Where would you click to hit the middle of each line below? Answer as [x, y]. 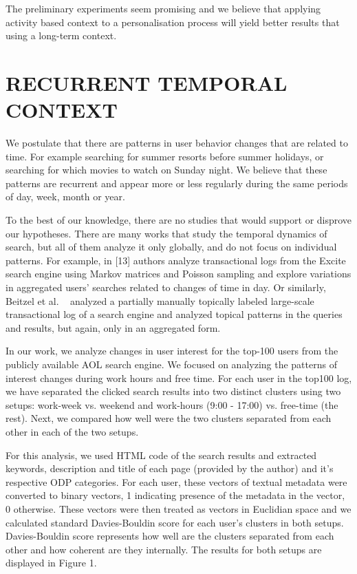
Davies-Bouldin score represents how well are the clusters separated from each [170, 536]
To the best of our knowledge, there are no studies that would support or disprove [179, 220]
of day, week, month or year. [65, 196]
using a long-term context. [61, 35]
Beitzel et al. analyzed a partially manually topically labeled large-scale [160, 300]
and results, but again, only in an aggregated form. [113, 327]
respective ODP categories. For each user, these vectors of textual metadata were [176, 481]
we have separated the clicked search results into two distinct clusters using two [173, 391]
